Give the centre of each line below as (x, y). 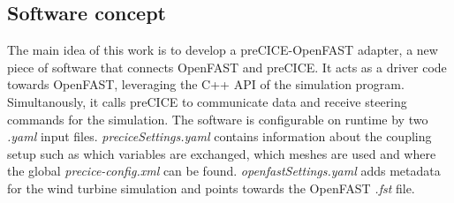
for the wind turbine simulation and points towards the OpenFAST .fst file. (211, 188)
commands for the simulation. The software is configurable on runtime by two (218, 119)
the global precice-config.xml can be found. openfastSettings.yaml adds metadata (224, 171)
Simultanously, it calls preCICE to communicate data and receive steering (207, 101)
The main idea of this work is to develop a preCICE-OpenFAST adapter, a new (223, 50)
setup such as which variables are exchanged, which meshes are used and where (222, 153)
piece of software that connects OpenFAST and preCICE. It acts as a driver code (227, 67)
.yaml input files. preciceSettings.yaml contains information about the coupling (219, 136)
